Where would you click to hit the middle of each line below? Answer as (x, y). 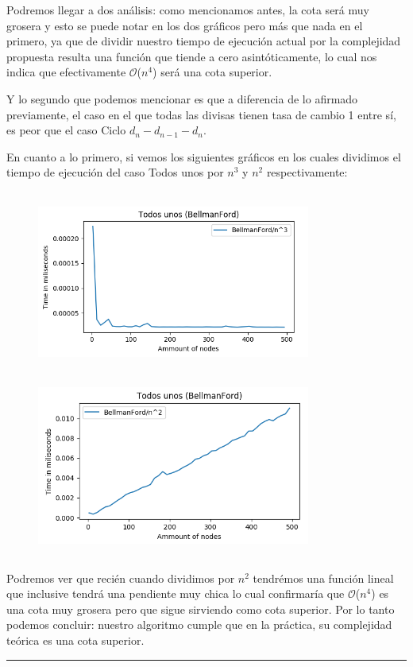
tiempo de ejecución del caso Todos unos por (115, 172)
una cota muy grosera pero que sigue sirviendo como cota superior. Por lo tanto (201, 609)
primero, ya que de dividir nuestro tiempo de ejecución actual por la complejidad (204, 41)
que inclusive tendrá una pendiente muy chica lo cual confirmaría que (176, 593)
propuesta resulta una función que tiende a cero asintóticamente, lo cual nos (192, 56)
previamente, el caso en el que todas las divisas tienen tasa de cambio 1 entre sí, (201, 114)
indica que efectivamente (66, 72)
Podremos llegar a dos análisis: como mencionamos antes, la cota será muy (188, 10)
